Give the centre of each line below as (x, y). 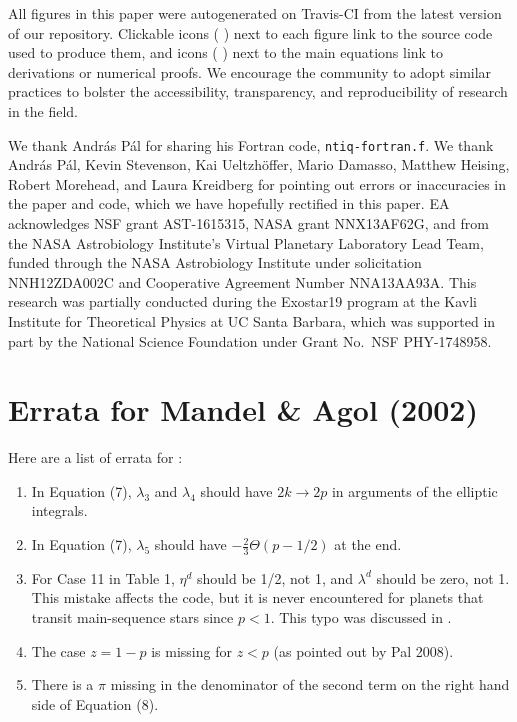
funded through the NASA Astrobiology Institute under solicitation (215, 262)
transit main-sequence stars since (132, 617)
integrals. (59, 510)
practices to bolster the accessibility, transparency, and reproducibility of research (258, 91)
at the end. (368, 544)
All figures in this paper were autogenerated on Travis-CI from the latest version (255, 13)
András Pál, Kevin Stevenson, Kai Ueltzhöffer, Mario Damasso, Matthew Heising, (259, 164)
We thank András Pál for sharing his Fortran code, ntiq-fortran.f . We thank (251, 144)
